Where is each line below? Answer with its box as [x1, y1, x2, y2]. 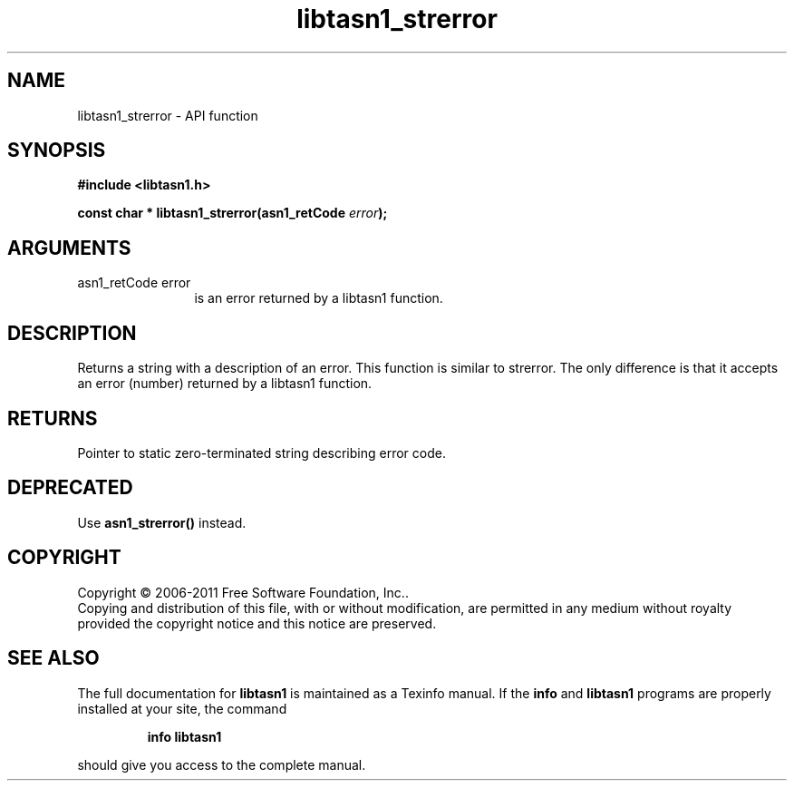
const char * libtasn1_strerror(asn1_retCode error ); [77, 205, 388, 221]
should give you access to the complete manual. [77, 756, 366, 773]
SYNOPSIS [7, 139, 106, 162]
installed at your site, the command [77, 700, 287, 716]
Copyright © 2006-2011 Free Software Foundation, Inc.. [77, 584, 409, 600]
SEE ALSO [7, 647, 100, 670]
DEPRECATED [7, 476, 133, 500]
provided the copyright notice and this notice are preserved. [77, 615, 437, 631]
